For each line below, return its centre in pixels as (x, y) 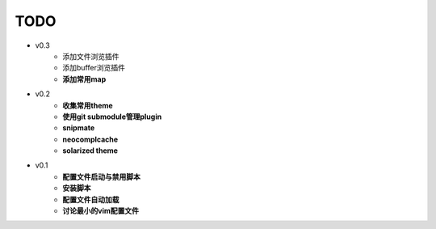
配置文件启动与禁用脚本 (101, 176)
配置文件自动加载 (91, 199)
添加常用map (84, 79)
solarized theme (90, 151)
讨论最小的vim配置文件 (101, 211)
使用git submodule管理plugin (112, 117)
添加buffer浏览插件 (94, 68)
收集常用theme (88, 105)
